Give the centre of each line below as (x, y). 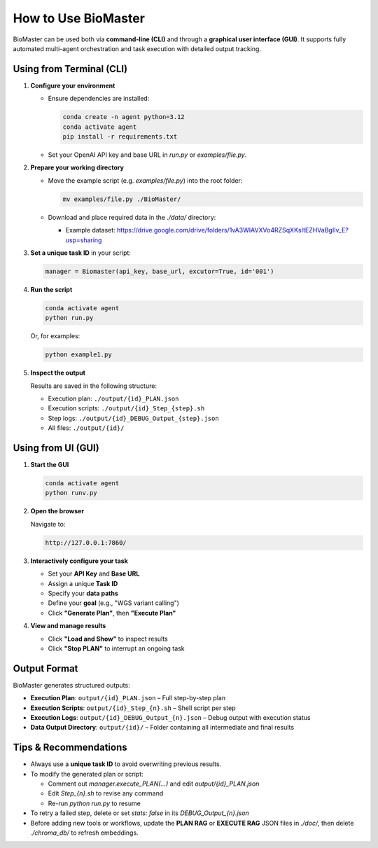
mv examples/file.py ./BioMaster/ (122, 199)
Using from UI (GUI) (56, 448)
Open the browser (57, 511)
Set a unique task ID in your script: (80, 253)
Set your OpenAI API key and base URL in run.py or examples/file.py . (147, 155)
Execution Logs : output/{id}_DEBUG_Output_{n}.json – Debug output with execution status (170, 717)
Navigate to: (48, 524)
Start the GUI (50, 465)
